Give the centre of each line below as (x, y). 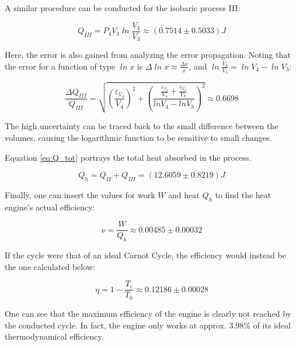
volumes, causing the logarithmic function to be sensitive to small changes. (138, 137)
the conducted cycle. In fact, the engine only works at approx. (116, 325)
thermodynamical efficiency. (54, 336)
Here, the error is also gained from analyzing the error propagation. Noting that (148, 55)
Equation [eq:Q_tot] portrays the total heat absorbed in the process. (128, 157)
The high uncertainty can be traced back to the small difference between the (142, 126)
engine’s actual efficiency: (50, 207)
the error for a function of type (60, 66)
